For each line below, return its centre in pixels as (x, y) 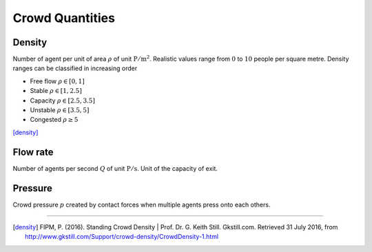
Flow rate (33, 152)
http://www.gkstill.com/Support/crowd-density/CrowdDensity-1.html (122, 237)
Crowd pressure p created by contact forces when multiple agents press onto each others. (142, 204)
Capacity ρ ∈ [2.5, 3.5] (63, 101)
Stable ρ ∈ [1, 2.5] (56, 91)
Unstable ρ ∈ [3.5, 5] (60, 110)
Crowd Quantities (64, 18)
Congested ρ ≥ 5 (54, 120)
